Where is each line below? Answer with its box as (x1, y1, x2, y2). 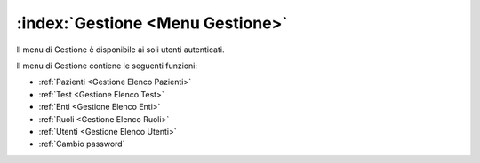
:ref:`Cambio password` (38, 138, 125, 150)
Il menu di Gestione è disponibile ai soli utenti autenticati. (16, 44, 225, 55)
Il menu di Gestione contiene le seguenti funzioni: (16, 60, 197, 71)
